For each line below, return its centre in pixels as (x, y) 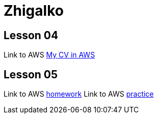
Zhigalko (34, 11)
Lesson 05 (31, 74)
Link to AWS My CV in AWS (49, 55)
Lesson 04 (31, 35)
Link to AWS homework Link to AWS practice (79, 94)
